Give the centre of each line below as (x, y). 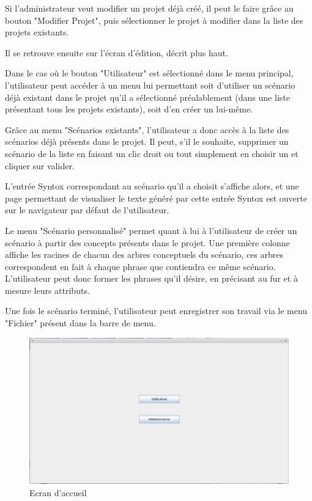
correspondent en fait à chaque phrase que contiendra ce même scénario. (140, 266)
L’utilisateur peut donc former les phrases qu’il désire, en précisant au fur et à (151, 278)
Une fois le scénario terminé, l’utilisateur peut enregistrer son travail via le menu (156, 311)
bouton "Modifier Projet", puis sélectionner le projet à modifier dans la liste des (154, 20)
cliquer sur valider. (40, 165)
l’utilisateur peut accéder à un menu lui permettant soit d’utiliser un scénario (150, 85)
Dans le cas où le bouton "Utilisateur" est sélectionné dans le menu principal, (149, 73)
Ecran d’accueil (58, 492)
